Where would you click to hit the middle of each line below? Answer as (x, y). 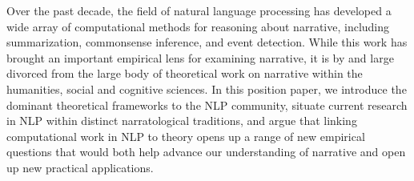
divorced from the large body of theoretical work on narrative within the (185, 73)
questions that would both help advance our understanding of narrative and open (206, 152)
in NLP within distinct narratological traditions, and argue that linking (182, 121)
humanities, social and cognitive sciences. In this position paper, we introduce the (207, 88)
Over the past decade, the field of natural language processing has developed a (199, 10)
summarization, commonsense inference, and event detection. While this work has (207, 42)
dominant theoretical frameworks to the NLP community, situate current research (207, 105)
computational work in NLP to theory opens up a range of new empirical (186, 136)
